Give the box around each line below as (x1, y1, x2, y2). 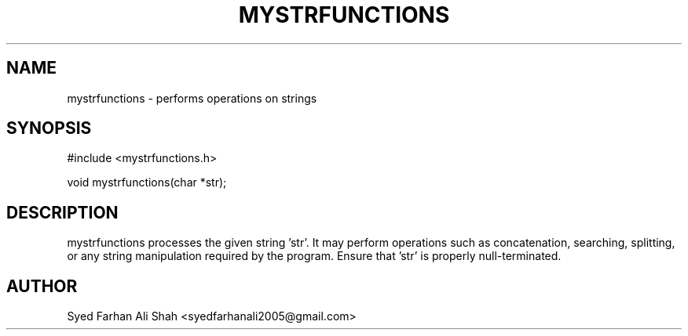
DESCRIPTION (6, 202, 119, 222)
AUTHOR (6, 276, 78, 296)
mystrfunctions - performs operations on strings (67, 91, 317, 105)
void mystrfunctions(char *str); (67, 175, 227, 190)
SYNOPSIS (6, 118, 92, 139)
